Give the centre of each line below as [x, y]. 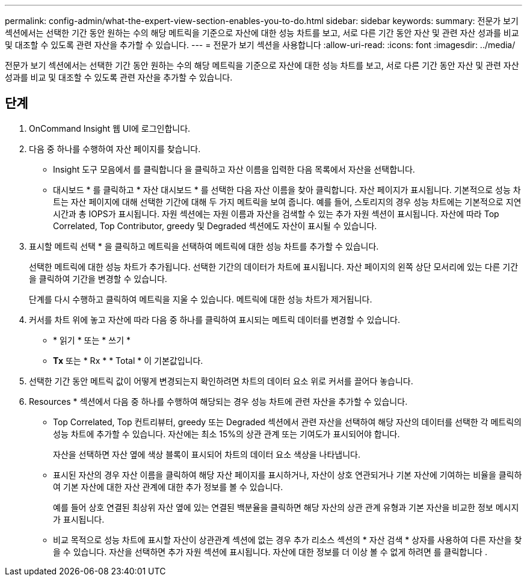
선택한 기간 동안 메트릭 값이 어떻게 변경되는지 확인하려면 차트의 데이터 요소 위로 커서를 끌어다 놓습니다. [221, 381]
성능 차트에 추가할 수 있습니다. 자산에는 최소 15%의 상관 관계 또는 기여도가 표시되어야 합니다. [227, 434]
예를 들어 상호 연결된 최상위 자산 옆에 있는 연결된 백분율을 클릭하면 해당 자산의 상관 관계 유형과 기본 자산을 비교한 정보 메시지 [286, 507]
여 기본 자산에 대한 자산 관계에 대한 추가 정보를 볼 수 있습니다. [168, 487]
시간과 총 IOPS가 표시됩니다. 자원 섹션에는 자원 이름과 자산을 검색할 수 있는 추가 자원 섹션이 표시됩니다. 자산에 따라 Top [276, 214]
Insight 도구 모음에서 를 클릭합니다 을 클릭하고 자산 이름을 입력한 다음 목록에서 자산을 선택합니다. [234, 169]
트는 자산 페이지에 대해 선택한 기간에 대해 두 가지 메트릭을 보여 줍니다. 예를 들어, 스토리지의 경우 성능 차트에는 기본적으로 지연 [287, 201]
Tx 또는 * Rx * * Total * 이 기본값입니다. [128, 360]
